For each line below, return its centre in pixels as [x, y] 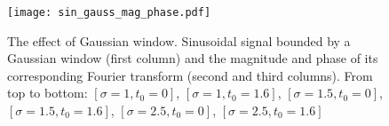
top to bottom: [48, 93]
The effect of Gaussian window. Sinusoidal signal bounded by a [179, 40]
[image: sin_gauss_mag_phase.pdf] [109, 12]
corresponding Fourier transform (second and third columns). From [190, 75]
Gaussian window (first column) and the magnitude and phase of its [193, 58]
